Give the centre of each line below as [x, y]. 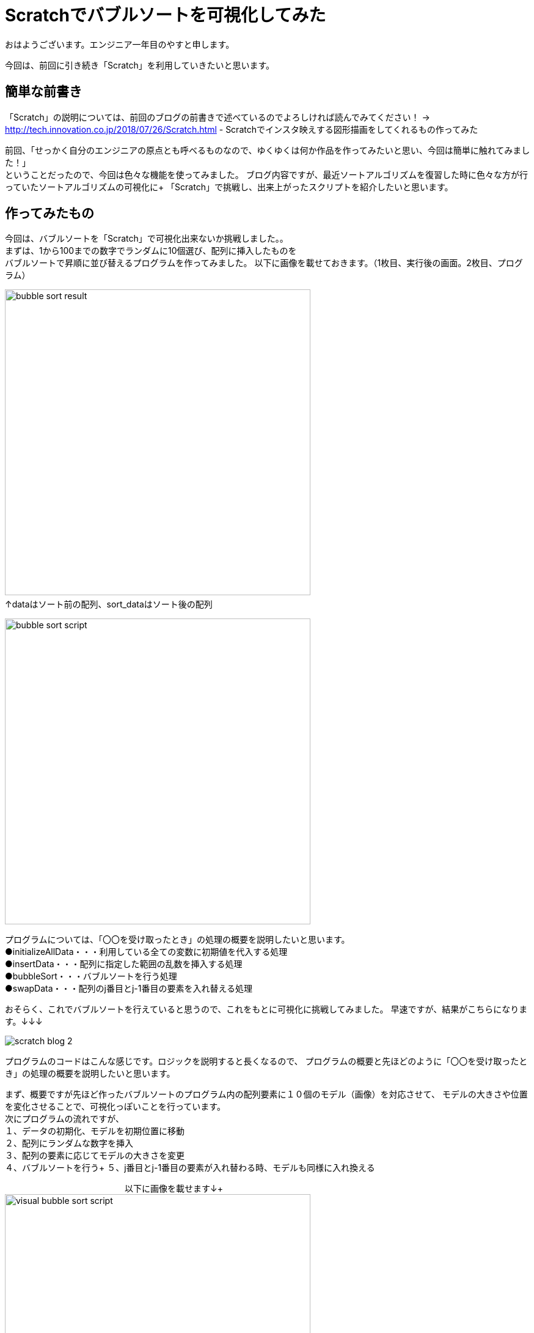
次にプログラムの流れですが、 [64, 1119]
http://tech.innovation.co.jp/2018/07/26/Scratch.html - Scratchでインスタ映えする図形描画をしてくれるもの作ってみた [242, 129]
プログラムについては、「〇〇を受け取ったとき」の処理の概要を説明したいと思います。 [177, 940]
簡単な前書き [43, 92]
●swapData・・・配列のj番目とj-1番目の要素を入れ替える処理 [129, 989]
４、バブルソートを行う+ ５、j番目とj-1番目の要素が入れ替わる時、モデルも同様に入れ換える [190, 1168]
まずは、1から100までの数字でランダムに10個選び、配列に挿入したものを [151, 251]
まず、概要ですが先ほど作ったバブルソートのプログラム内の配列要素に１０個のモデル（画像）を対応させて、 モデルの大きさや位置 [266, 1094]
